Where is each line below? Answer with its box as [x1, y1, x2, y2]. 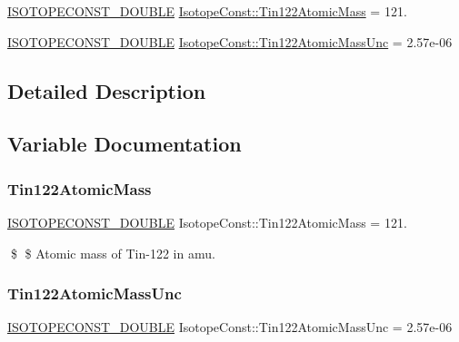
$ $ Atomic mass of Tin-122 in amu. [10, 243, 215, 262]
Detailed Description [7, 76, 206, 104]
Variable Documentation [7, 130, 242, 158]
